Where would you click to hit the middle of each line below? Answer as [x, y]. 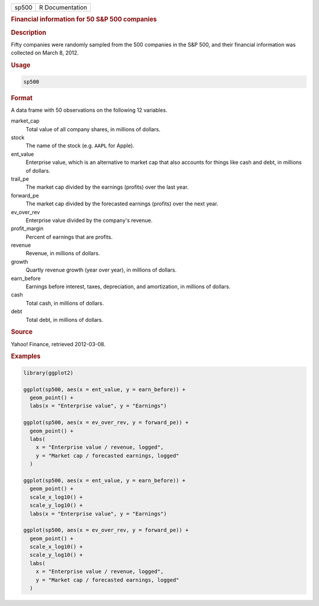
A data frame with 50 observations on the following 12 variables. [89, 110]
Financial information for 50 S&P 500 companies [84, 20]
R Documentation [63, 7]
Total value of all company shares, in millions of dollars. [93, 129]
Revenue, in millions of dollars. [63, 253]
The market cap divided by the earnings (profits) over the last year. [107, 187]
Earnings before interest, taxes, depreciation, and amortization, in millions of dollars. [128, 286]
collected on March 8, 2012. [45, 53]
